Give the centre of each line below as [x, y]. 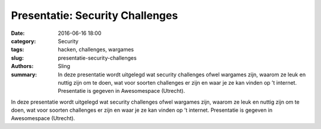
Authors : [22, 66]
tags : [18, 50]
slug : [17, 58]
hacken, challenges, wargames [96, 50]
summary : [24, 75]
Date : [18, 33]
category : [23, 41]
